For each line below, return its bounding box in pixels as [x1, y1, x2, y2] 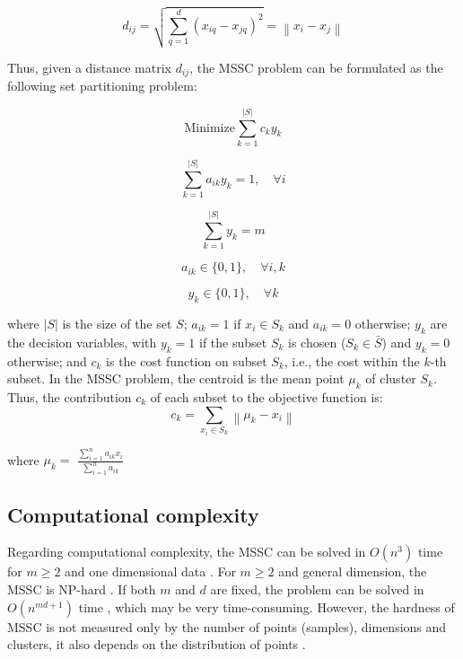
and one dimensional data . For [65, 562, 236, 581]
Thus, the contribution [7, 388, 132, 406]
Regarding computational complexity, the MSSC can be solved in [7, 542, 366, 561]
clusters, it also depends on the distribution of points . [7, 635, 306, 654]
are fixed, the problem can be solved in [210, 580, 424, 599]
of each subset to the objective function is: [150, 388, 383, 406]
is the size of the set [62, 314, 172, 333]
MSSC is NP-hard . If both [7, 580, 156, 599]
